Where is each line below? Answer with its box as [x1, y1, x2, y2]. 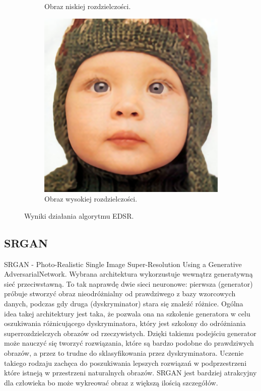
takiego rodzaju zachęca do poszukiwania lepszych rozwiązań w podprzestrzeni [4, 357, 247, 368]
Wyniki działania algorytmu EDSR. [24, 210, 134, 221]
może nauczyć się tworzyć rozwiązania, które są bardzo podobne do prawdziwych [4, 338, 254, 348]
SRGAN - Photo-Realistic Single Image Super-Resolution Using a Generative [4, 258, 242, 269]
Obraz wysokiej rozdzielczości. [44, 193, 138, 204]
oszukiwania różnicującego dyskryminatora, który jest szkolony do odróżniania [4, 318, 246, 329]
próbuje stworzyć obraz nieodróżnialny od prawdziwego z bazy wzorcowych [4, 288, 236, 299]
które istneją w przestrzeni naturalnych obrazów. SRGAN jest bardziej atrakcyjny [4, 367, 257, 378]
